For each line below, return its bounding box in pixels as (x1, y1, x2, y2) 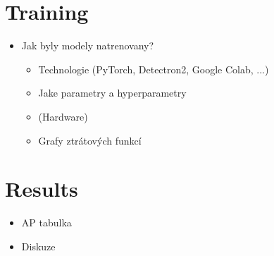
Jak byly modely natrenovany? (21, 38, 154, 53)
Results (5, 174, 78, 203)
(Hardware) (38, 109, 88, 123)
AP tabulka (21, 215, 72, 230)
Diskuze (21, 238, 56, 253)
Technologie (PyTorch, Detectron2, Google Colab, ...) (38, 61, 269, 76)
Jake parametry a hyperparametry (38, 85, 187, 100)
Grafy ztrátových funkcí (38, 133, 142, 147)
